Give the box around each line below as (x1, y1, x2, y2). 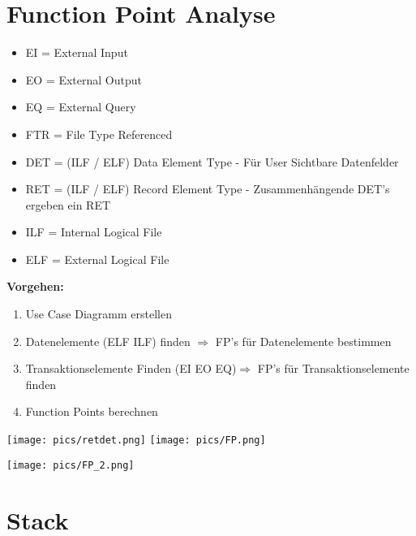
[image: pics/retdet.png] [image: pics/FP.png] (6, 434, 266, 447)
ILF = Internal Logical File (25, 223, 162, 240)
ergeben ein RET (25, 196, 111, 213)
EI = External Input (25, 44, 128, 61)
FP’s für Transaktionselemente (257, 360, 410, 377)
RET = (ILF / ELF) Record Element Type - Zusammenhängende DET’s (25, 180, 390, 197)
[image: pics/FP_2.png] (6, 459, 135, 471)
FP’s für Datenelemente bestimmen (215, 332, 392, 349)
